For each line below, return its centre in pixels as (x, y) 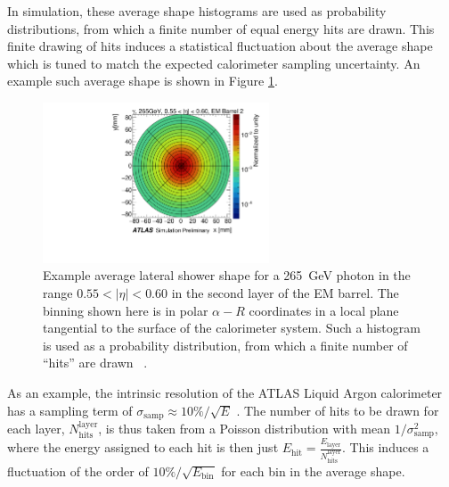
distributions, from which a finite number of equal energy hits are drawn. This (221, 28)
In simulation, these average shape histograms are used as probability (197, 11)
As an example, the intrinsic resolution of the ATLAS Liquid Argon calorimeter (225, 392)
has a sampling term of (70, 410)
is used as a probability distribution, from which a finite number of (225, 345)
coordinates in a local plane (324, 310)
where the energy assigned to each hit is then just (143, 447)
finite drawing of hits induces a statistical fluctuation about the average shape (220, 46)
